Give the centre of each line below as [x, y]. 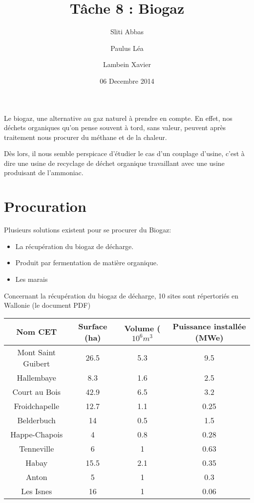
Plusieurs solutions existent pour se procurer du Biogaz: [88, 230]
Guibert [37, 363]
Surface [93, 326]
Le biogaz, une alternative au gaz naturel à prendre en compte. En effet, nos [118, 118]
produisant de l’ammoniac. [44, 172]
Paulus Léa [127, 48]
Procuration [45, 206]
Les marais [32, 279]
